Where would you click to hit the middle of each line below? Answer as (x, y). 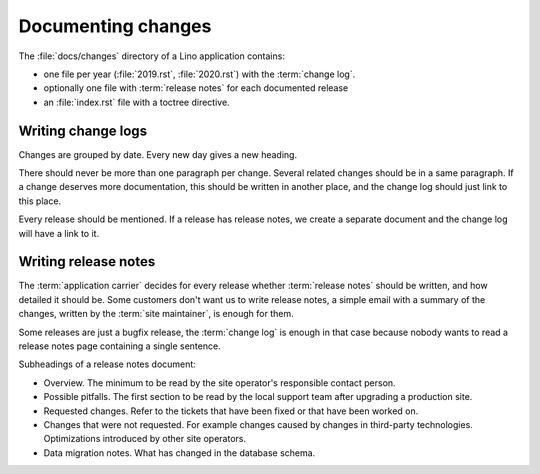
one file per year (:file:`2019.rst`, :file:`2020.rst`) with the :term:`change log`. (199, 74)
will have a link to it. (59, 233)
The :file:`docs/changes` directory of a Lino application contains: (151, 56)
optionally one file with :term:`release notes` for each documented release (196, 88)
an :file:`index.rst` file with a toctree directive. (136, 102)
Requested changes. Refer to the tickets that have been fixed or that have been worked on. (231, 411)
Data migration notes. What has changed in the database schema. (179, 452)
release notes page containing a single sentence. (119, 346)
